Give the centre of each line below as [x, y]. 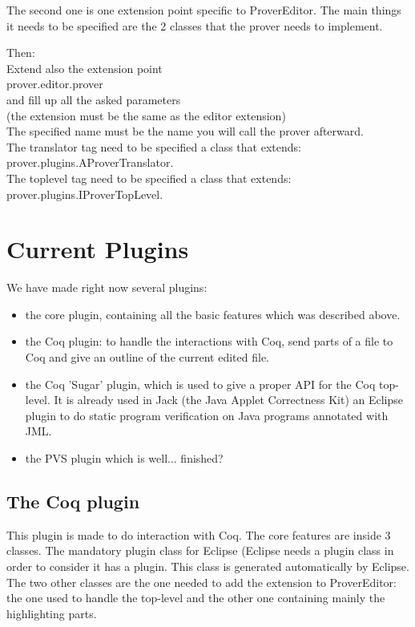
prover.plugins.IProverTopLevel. [85, 194]
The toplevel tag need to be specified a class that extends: [149, 178]
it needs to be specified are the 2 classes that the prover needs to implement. [195, 25]
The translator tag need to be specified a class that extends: [154, 146]
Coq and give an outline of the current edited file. [147, 357]
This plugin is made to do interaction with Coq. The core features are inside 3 [199, 534]
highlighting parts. [52, 613]
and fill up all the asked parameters [94, 99]
